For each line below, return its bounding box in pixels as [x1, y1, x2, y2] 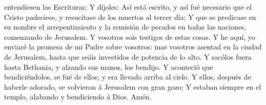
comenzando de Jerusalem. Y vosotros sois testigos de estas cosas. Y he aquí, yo [4, 31, 255, 42]
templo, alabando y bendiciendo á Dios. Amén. [4, 91, 152, 102]
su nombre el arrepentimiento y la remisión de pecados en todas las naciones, [4, 21, 247, 32]
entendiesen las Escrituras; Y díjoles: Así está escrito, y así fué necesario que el [4, 2, 252, 12]
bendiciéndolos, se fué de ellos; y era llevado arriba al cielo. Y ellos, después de [4, 71, 251, 82]
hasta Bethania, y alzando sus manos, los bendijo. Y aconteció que [4, 61, 213, 72]
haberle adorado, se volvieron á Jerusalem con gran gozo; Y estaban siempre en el [4, 81, 261, 92]
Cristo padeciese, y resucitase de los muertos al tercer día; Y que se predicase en [4, 11, 256, 22]
